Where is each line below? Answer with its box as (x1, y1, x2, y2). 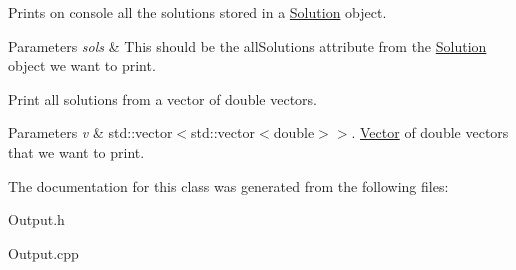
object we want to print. (8, 55, 156, 76)
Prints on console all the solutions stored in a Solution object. (8, 2, 387, 22)
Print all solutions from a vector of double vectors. (8, 88, 317, 109)
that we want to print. (8, 141, 145, 162)
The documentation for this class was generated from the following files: (8, 175, 449, 196)
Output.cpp (8, 242, 79, 263)
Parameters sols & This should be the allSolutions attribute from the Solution (8, 35, 487, 56)
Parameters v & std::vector (8, 122, 173, 143)
